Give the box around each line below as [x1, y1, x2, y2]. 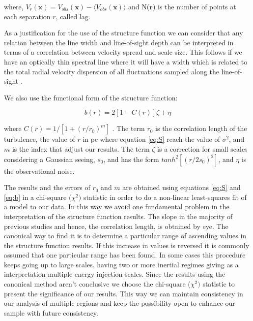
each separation [4, 11, 51, 21]
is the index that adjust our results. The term [12, 143, 150, 154]
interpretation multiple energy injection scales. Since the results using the [4, 269, 225, 279]
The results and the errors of [4, 182, 90, 193]
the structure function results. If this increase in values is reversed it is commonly [4, 240, 250, 250]
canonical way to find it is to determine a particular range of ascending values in [4, 230, 247, 241]
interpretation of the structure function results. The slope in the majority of [4, 211, 233, 221]
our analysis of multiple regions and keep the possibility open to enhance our [4, 298, 235, 308]
